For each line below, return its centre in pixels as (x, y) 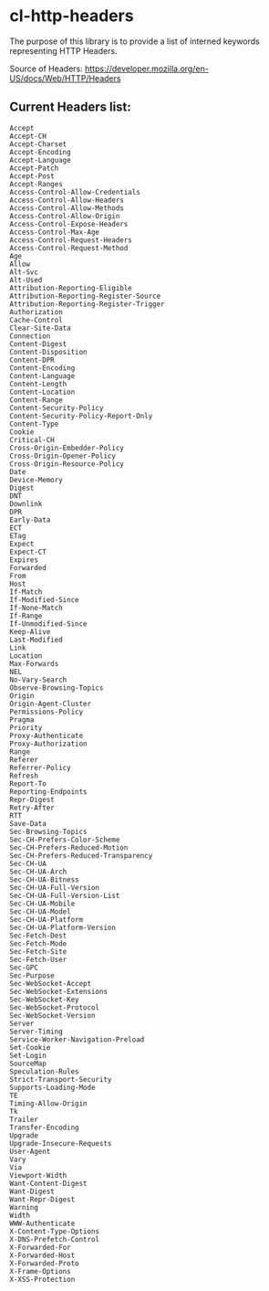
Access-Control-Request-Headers (71, 240)
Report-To (28, 783)
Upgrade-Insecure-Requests (61, 1143)
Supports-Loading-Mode (52, 1087)
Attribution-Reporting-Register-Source (85, 296)
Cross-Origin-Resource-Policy (67, 464)
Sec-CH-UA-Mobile (42, 904)
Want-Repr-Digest (42, 1199)
